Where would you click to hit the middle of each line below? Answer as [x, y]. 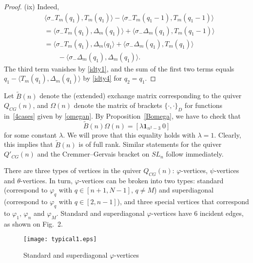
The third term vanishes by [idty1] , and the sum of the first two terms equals [119, 68]
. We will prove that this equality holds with [129, 134]
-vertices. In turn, [46, 180]
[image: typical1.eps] [60, 239]
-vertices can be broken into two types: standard [151, 180]
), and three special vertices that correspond [183, 201]
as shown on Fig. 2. [33, 223]
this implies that [29, 144]
